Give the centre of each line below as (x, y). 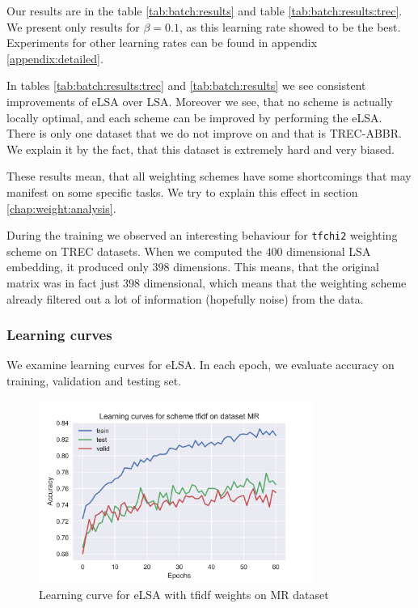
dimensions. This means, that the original (276, 267)
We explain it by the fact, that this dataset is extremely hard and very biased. (201, 149)
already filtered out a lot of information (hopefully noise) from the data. (185, 298)
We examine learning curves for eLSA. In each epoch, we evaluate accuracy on (201, 365)
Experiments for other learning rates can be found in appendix (162, 43)
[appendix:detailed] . (55, 58)
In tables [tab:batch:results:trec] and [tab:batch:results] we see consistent (186, 85)
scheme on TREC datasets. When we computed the (134, 251)
